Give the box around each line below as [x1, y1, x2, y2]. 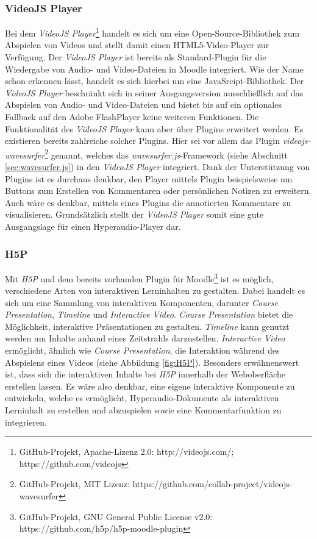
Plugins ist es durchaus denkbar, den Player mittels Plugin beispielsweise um [5, 172, 293, 185]
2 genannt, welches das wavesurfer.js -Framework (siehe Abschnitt [45, 146, 288, 161]
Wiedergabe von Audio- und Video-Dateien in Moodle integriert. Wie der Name [5, 62, 304, 75]
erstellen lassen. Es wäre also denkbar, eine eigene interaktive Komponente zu [5, 379, 295, 392]
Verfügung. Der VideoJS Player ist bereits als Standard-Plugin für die [5, 51, 266, 63]
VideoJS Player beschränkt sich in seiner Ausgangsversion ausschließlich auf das [5, 86, 304, 99]
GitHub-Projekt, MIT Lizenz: [19, 477, 130, 490]
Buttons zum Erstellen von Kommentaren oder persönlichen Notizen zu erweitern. [5, 184, 312, 197]
